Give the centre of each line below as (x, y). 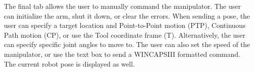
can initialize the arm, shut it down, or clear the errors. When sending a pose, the (127, 15)
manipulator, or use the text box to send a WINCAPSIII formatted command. (122, 54)
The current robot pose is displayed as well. (69, 63)
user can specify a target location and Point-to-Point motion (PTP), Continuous (125, 25)
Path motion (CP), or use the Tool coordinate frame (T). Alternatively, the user (125, 35)
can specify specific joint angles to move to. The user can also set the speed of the (127, 44)
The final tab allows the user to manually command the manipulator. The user (122, 6)
